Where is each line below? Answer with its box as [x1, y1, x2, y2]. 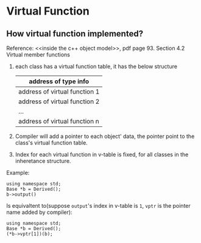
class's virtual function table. [15, 139, 88, 146]
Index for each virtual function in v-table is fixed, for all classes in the [15, 151, 189, 158]
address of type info [29, 77, 90, 86]
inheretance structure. [15, 157, 71, 165]
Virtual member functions [6, 51, 70, 58]
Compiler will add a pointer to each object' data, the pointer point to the [15, 132, 195, 140]
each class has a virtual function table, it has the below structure [15, 63, 178, 70]
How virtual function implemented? [6, 29, 144, 39]
